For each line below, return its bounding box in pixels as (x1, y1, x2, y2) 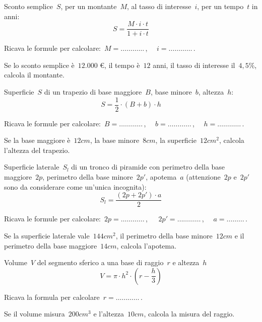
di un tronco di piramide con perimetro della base (71, 162, 225, 172)
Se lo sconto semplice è (4, 59, 75, 70)
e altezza (172, 257, 200, 268)
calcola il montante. (4, 69, 64, 80)
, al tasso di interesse (126, 1, 191, 11)
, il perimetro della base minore (115, 230, 213, 240)
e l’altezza (93, 308, 124, 319)
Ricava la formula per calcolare (4, 291, 100, 302)
